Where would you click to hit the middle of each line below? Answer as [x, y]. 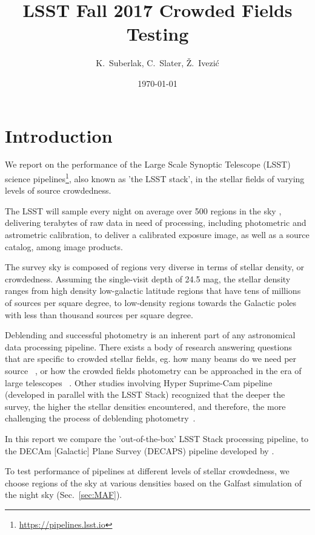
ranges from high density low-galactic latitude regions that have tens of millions [153, 291]
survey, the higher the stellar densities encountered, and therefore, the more [145, 406]
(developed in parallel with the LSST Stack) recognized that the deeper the [145, 394]
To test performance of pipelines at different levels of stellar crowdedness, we [147, 471]
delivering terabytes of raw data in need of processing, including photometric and [156, 223]
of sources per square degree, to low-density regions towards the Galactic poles [151, 303]
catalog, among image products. [64, 246]
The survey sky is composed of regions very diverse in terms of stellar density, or [155, 267]
